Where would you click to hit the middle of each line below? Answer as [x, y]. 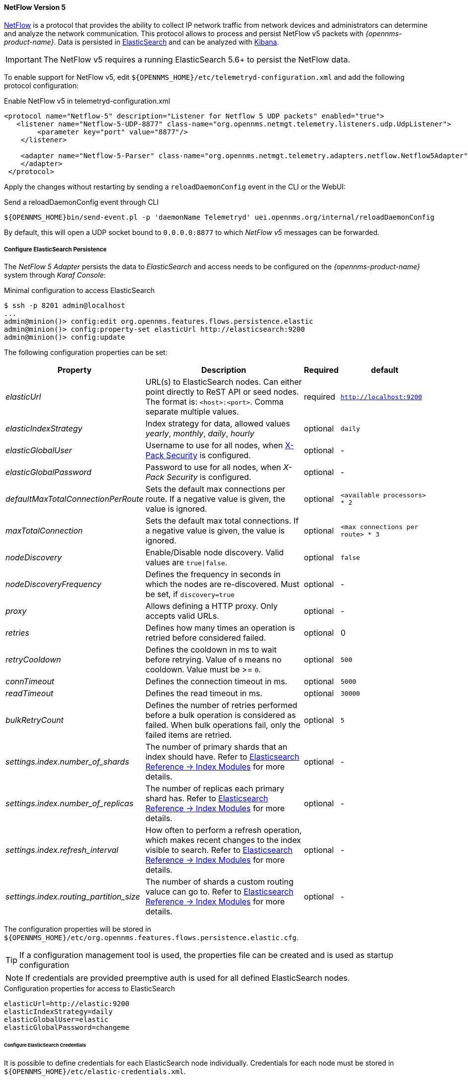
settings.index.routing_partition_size [73, 897]
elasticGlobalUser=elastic [56, 1020]
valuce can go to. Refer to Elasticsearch [219, 892]
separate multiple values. [192, 412]
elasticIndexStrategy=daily [58, 1012]
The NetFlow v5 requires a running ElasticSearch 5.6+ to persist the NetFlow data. [197, 59]
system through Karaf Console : [55, 275]
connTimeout [30, 682]
